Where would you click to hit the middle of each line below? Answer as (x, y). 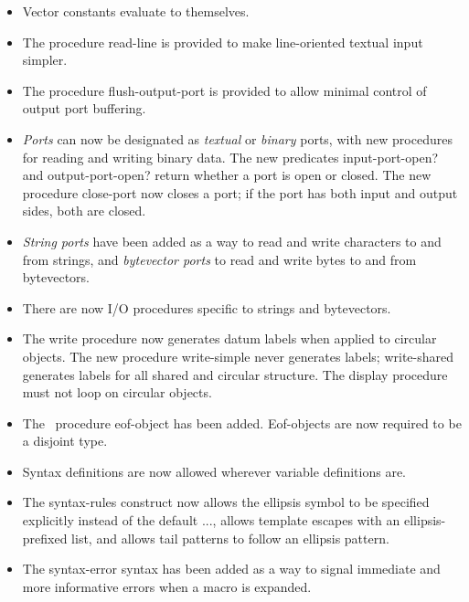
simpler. (45, 60)
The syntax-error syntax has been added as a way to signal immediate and (231, 569)
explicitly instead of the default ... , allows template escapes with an (211, 520)
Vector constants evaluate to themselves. (136, 11)
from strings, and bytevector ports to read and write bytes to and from (219, 259)
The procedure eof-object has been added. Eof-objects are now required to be (242, 422)
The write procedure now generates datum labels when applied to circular (229, 338)
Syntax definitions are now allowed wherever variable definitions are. (214, 471)
